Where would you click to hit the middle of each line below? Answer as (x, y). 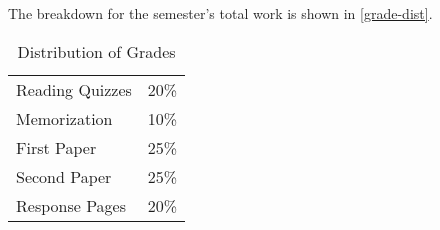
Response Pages (71, 205)
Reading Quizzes (74, 89)
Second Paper (64, 176)
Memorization (64, 118)
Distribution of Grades (96, 51)
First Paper (56, 147)
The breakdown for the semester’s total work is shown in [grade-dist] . (220, 13)
